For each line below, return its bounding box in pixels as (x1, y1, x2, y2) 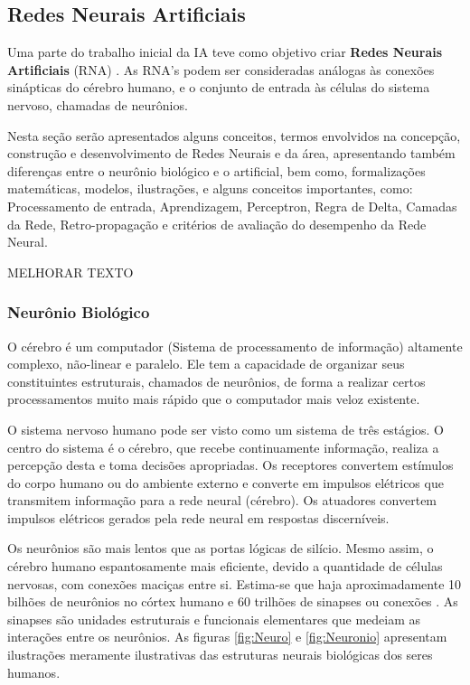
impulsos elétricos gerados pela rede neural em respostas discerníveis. (7, 508, 390, 527)
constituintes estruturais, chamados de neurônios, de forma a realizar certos (7, 371, 426, 390)
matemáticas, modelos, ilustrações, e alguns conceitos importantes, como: (7, 179, 413, 198)
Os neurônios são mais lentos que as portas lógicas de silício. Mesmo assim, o (7, 539, 434, 558)
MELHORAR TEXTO (7, 262, 134, 281)
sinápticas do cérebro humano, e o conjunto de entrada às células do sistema (7, 78, 430, 97)
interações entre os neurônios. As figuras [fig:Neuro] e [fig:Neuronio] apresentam (7, 627, 447, 646)
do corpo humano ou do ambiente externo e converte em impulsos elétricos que (7, 473, 444, 492)
